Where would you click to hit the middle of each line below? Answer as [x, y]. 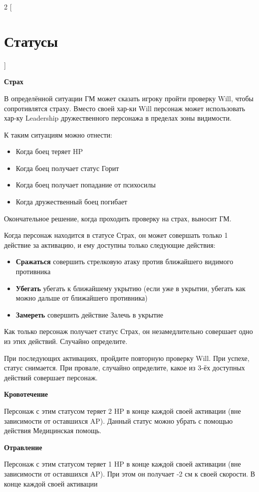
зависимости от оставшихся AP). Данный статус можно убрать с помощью [119, 420]
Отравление [23, 447]
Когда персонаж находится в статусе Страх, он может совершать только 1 [116, 235]
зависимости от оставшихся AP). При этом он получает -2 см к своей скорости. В [130, 473]
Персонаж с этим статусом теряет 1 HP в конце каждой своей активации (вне [123, 464]
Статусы [31, 41]
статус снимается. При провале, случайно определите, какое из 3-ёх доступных [125, 368]
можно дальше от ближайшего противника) [82, 298]
